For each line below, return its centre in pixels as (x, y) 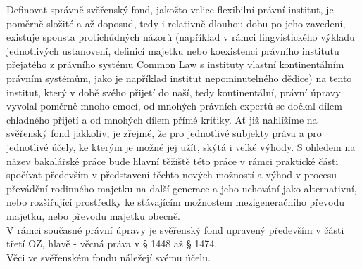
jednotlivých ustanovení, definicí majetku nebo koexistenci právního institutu (173, 50)
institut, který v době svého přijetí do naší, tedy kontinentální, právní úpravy (174, 92)
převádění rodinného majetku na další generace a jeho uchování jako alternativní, (182, 188)
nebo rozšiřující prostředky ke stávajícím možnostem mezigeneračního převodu (176, 202)
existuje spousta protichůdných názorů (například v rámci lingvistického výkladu (181, 37)
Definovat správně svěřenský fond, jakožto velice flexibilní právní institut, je (170, 9)
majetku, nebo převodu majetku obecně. (94, 215)
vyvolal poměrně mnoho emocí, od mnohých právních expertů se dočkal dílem (174, 106)
